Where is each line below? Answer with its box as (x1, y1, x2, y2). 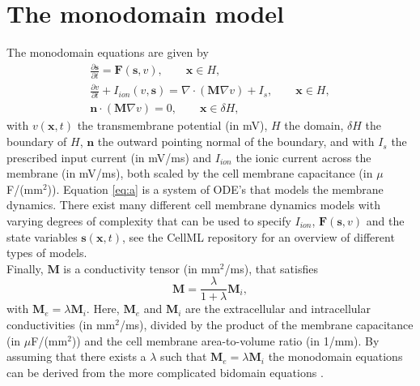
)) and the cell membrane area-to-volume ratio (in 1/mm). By (71, 332, 380, 349)
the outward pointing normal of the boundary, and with (97, 133, 375, 150)
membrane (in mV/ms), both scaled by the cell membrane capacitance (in (6, 165, 373, 182)
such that (160, 348, 207, 365)
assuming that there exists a (6, 348, 146, 365)
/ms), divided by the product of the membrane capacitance (119, 316, 414, 333)
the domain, (284, 117, 344, 134)
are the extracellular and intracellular (185, 300, 371, 317)
